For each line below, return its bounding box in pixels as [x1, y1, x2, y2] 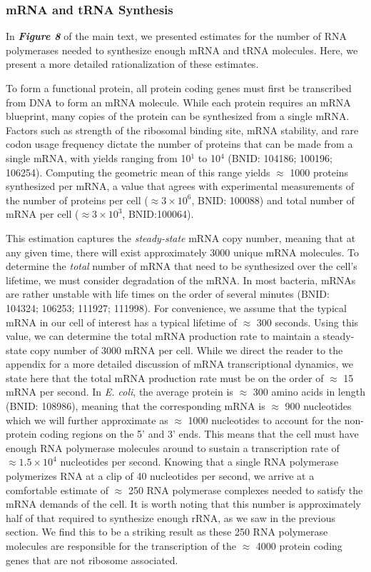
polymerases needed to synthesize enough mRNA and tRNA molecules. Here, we [6, 42, 358, 57]
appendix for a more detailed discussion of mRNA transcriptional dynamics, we [6, 356, 353, 371]
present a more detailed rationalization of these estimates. [6, 56, 259, 71]
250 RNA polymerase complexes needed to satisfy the [128, 482, 363, 497]
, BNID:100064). [122, 206, 194, 221]
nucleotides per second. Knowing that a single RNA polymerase [60, 454, 339, 469]
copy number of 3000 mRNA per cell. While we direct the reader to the [30, 342, 343, 357]
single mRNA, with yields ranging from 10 [6, 150, 191, 165]
